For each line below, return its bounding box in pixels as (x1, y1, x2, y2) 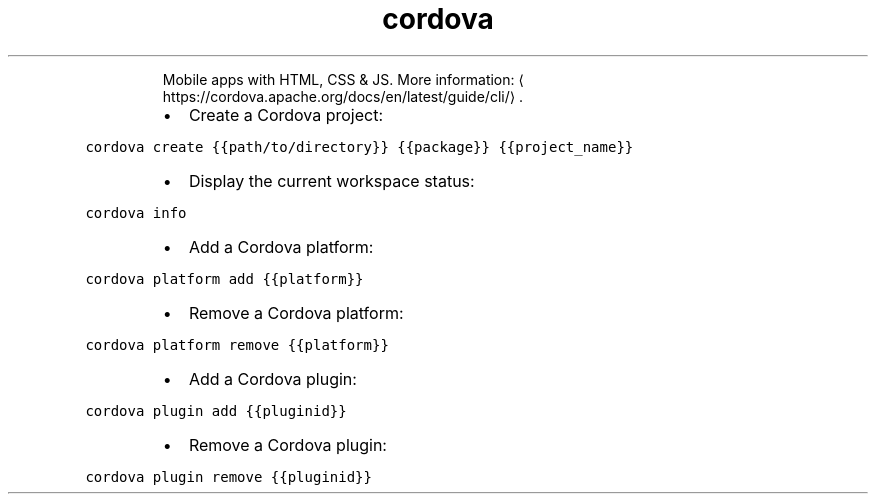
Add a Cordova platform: (188, 236, 374, 257)
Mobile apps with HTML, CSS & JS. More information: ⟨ (162, 70, 524, 88)
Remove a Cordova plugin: (188, 434, 387, 455)
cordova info (85, 204, 187, 221)
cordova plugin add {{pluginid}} (85, 402, 347, 419)
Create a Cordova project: (188, 104, 384, 125)
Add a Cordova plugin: (188, 368, 357, 389)
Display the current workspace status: (188, 170, 475, 191)
